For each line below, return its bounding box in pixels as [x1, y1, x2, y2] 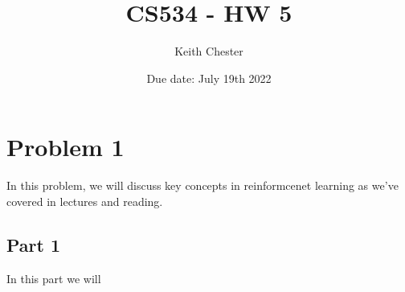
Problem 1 [6, 130, 125, 163]
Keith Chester [174, 43, 243, 60]
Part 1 [6, 232, 61, 257]
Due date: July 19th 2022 [146, 69, 272, 86]
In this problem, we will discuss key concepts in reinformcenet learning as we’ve [6, 177, 399, 194]
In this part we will [6, 269, 101, 286]
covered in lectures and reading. [6, 192, 163, 209]
